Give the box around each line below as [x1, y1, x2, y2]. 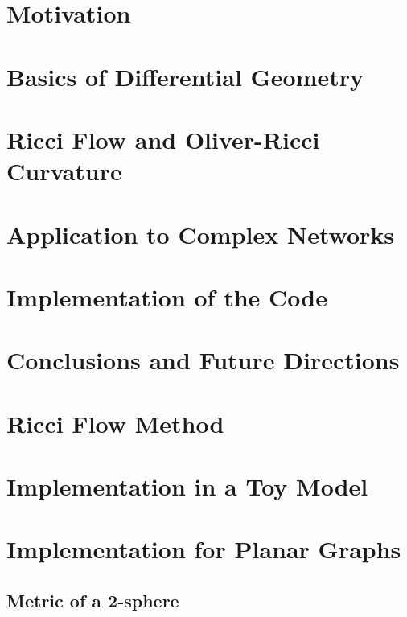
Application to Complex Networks [6, 217, 394, 250]
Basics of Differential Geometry [6, 60, 364, 93]
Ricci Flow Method [6, 406, 224, 439]
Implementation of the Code [6, 280, 327, 313]
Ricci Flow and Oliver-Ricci [6, 122, 320, 155]
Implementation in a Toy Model [6, 470, 368, 502]
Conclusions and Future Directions [6, 343, 400, 376]
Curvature [6, 154, 122, 187]
